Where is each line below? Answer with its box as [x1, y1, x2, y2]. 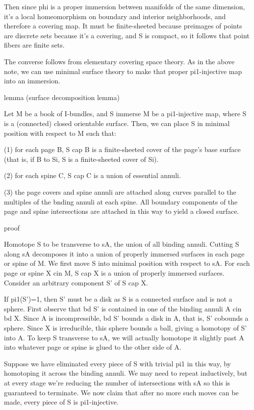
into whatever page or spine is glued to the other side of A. [4, 342, 181, 352]
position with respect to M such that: [4, 128, 116, 138]
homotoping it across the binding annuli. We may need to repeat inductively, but [4, 368, 248, 378]
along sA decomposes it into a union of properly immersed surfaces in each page [4, 248, 245, 258]
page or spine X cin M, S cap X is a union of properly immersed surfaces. [4, 268, 225, 278]
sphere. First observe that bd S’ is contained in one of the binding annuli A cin [4, 303, 242, 313]
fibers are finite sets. [4, 40, 65, 50]
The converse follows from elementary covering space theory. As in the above [4, 56, 235, 66]
